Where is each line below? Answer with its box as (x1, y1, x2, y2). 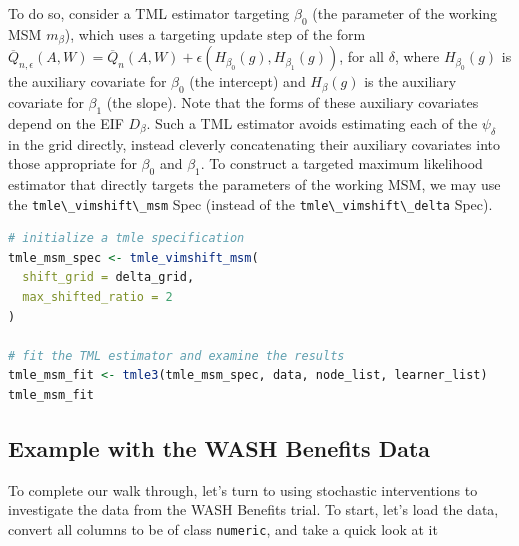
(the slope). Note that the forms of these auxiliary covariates (106, 92, 479, 113)
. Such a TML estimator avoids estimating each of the (146, 112, 478, 133)
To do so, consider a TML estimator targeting (8, 3, 290, 23)
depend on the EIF (8, 112, 124, 133)
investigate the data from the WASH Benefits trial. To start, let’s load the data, (8, 499, 499, 520)
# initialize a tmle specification (8, 231, 245, 246)
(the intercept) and (189, 71, 306, 92)
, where (394, 46, 440, 67)
